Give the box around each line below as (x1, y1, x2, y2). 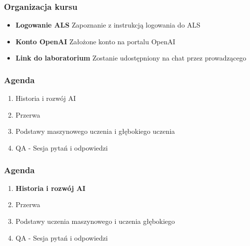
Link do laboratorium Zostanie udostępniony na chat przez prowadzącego (15, 53, 247, 63)
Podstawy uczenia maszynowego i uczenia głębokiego (15, 216, 175, 226)
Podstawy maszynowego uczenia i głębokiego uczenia (15, 126, 175, 136)
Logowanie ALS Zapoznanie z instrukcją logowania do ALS (15, 20, 201, 30)
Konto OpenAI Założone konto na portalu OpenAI (15, 36, 176, 46)
